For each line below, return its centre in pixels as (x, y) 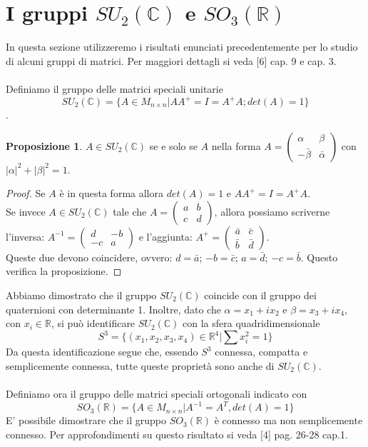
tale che (130, 211)
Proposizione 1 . (44, 145)
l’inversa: (25, 236)
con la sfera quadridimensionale (251, 323)
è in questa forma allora (111, 193)
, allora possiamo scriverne (272, 211)
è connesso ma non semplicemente (288, 420)
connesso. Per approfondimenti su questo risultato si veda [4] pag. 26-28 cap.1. (177, 434)
